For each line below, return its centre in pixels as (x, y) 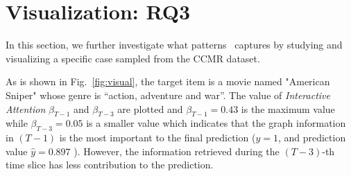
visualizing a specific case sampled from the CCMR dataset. (133, 58)
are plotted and (150, 108)
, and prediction (312, 138)
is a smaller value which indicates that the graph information (216, 123)
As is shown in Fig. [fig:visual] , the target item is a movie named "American (168, 81)
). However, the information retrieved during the (177, 151)
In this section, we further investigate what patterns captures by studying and (174, 45)
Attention (26, 108)
